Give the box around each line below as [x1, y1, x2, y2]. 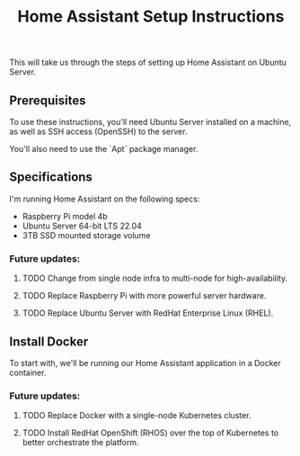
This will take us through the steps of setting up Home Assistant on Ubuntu [9, 57, 287, 68]
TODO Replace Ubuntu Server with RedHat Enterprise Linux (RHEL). [22, 308, 274, 318]
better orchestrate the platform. [22, 437, 139, 448]
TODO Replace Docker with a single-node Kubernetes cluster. [22, 410, 251, 421]
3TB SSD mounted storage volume [22, 229, 151, 240]
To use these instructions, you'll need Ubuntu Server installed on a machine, [9, 117, 292, 127]
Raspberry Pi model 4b [22, 210, 108, 221]
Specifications [9, 169, 93, 185]
